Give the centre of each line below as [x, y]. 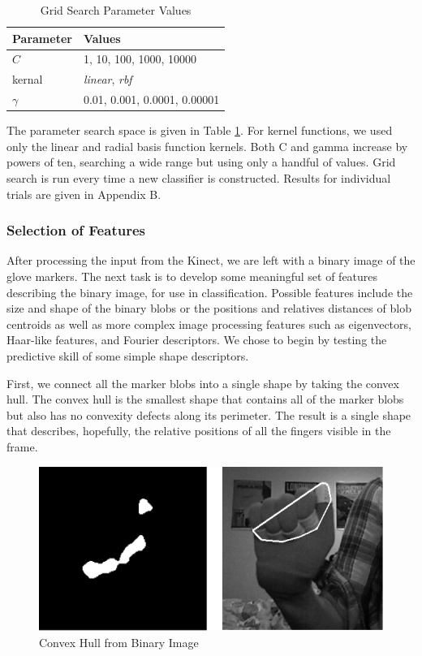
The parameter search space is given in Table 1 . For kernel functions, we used [200, 130]
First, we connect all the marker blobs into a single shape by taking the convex [203, 383]
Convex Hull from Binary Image [119, 643]
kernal [28, 79]
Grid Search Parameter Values [116, 10]
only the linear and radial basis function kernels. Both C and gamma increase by [207, 146]
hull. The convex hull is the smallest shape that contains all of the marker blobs [205, 399]
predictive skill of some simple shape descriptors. [128, 355]
